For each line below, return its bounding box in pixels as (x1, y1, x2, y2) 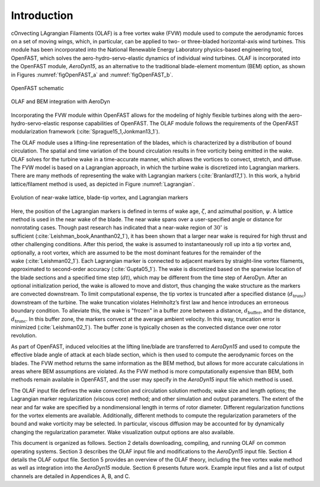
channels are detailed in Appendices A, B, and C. (11, 472, 130, 480)
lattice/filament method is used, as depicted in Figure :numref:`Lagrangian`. (11, 180, 195, 187)
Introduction (11, 9, 73, 22)
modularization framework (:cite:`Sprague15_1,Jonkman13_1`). (11, 128, 160, 135)
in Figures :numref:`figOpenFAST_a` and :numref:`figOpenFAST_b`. (11, 71, 173, 78)
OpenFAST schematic (11, 84, 65, 91)
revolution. (11, 332, 37, 339)
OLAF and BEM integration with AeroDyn (11, 98, 110, 105)
